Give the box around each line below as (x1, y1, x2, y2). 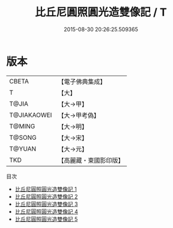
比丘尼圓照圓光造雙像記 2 (14, 193, 78, 200)
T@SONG (9, 133, 37, 142)
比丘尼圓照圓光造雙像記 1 (14, 185, 77, 193)
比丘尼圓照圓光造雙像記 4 (14, 208, 78, 215)
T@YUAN (9, 145, 37, 153)
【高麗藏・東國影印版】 (58, 156, 124, 164)
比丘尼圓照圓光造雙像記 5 (14, 215, 78, 223)
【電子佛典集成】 (58, 77, 106, 86)
